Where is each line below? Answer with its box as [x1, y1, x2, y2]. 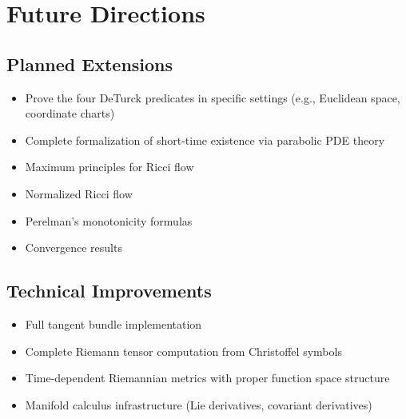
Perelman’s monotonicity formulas [25, 212, 193, 229]
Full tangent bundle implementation [25, 315, 202, 332]
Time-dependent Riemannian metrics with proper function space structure [25, 369, 390, 386]
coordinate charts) [25, 105, 115, 122]
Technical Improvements [6, 278, 212, 303]
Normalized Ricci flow [25, 185, 133, 202]
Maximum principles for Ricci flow [25, 158, 194, 175]
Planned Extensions [6, 51, 173, 76]
